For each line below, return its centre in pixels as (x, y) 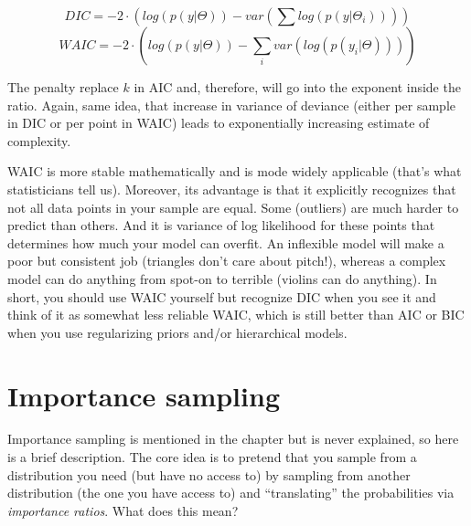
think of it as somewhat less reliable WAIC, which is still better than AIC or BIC (236, 315)
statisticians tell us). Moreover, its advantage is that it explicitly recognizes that (232, 189)
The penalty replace (63, 87)
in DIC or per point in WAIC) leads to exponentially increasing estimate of (219, 123)
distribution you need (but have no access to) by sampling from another (209, 474)
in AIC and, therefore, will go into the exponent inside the (297, 87)
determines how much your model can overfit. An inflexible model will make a (226, 242)
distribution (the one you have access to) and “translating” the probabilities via (231, 493)
